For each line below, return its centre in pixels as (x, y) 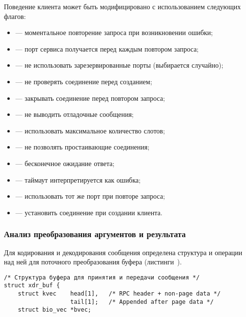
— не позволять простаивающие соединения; (82, 147)
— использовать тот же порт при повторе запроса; (90, 196)
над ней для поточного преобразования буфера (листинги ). (93, 262)
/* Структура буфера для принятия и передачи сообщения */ (102, 277)
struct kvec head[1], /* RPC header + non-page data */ (119, 294)
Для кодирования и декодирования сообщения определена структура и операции (123, 252)
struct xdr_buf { (32, 286)
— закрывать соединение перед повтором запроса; (90, 98)
